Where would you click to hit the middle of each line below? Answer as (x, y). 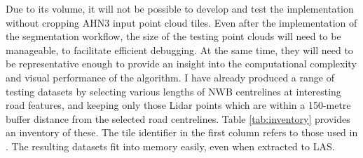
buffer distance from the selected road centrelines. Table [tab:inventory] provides (178, 118)
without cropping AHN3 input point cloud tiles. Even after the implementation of (181, 22)
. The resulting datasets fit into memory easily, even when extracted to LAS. (170, 146)
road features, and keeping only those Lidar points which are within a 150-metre (178, 105)
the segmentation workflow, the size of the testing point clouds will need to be (173, 36)
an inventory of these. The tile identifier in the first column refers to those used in (182, 132)
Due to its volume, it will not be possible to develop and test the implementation (180, 8)
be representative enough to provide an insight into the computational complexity (181, 64)
